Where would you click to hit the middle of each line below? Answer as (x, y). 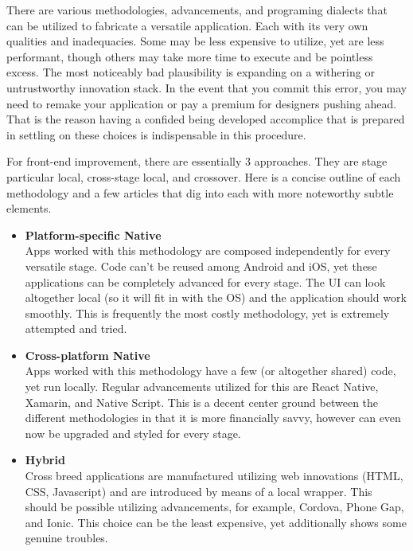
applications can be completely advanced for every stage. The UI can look (205, 281)
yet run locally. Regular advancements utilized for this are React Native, (202, 387)
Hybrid (45, 460)
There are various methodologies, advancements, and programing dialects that (197, 10)
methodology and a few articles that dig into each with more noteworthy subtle (200, 192)
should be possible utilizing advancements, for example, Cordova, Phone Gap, (214, 507)
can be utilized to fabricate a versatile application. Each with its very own (187, 25)
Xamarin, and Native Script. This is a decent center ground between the (202, 402)
